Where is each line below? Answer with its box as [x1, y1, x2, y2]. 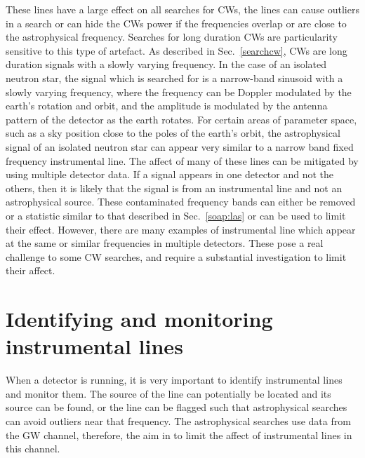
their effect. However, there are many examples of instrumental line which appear [6, 222, 356, 236]
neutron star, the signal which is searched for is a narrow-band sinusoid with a [6, 70, 343, 85]
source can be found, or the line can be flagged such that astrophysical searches [6, 400, 347, 415]
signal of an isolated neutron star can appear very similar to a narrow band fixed [6, 139, 354, 154]
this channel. [6, 441, 60, 456]
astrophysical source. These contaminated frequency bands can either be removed [6, 194, 356, 209]
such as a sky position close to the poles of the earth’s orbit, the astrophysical [6, 126, 340, 140]
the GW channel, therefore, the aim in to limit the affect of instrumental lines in [6, 427, 352, 442]
